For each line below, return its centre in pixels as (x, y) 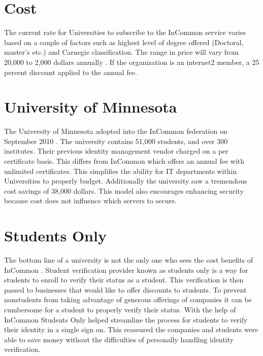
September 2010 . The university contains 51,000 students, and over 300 (116, 141)
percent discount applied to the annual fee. (71, 72)
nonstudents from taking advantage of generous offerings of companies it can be (128, 299)
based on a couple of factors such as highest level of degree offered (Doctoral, (124, 42)
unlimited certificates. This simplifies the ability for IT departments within (121, 171)
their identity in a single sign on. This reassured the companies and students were (131, 329)
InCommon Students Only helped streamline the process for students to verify (126, 319)
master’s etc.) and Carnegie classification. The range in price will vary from (122, 52)
